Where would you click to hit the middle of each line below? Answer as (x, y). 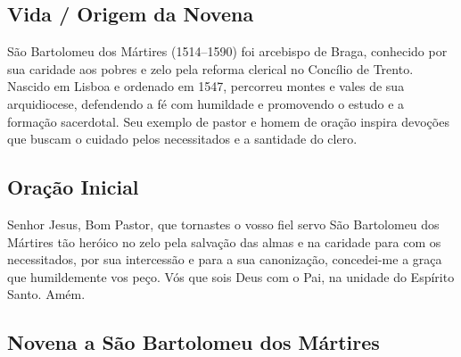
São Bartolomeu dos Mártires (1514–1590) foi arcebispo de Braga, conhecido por (227, 51)
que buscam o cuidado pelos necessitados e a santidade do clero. (182, 139)
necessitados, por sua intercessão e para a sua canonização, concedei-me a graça (225, 259)
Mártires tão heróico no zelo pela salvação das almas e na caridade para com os (224, 241)
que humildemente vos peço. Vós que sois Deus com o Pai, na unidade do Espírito (231, 276)
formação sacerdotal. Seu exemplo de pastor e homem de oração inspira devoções (228, 121)
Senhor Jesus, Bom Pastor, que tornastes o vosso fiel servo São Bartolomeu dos (223, 224)
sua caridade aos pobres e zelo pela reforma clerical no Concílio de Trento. (210, 68)
